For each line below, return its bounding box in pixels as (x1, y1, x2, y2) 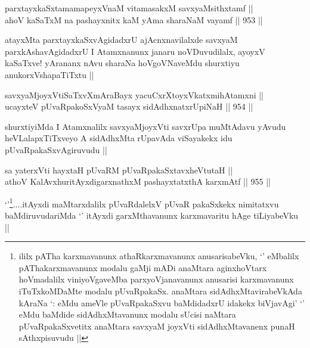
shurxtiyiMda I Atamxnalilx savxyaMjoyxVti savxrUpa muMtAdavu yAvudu (5, 120, 286, 132)
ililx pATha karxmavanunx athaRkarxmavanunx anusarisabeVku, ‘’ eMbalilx (18, 250, 299, 262)
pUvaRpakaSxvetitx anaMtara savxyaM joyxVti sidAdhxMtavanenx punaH (18, 319, 295, 332)
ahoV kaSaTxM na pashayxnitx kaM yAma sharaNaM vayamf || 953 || (5, 13, 263, 26)
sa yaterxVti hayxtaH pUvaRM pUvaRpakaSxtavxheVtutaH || (5, 163, 233, 176)
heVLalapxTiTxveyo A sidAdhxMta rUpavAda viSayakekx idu (5, 132, 232, 144)
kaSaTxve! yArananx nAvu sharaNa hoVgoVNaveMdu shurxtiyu (5, 57, 240, 69)
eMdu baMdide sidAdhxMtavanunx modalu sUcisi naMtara (18, 308, 236, 321)
